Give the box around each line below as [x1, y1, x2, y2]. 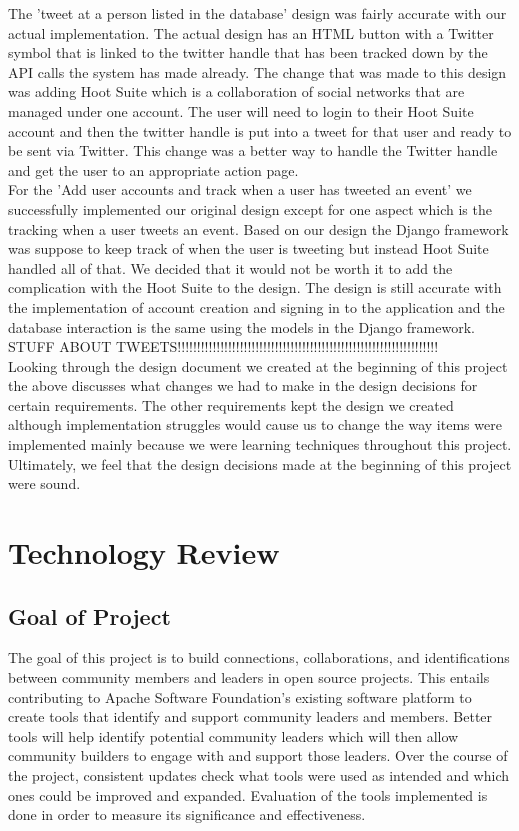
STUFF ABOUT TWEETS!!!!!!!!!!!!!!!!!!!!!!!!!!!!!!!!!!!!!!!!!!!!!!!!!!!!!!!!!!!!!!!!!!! [8, 336, 439, 357]
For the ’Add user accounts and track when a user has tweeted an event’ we [8, 179, 472, 200]
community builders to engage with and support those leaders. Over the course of [8, 745, 508, 766]
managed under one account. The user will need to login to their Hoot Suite [8, 100, 474, 121]
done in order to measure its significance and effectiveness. [8, 804, 366, 825]
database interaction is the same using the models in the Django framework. [8, 316, 475, 337]
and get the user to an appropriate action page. [8, 159, 299, 180]
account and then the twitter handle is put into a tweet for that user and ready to [8, 120, 512, 141]
